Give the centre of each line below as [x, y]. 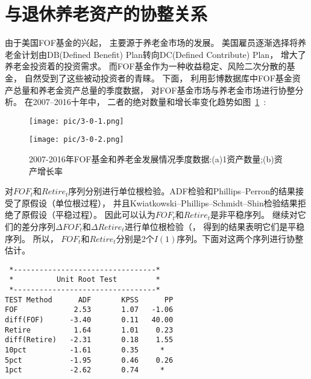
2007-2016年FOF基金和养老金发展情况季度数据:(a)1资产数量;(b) [152, 159]
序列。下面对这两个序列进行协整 [240, 238]
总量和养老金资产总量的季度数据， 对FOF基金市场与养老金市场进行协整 [154, 90]
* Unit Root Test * [85, 280]
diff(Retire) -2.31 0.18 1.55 [89, 340]
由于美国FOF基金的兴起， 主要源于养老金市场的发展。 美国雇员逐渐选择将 [152, 43]
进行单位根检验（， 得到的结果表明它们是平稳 [215, 226]
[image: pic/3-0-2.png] [77, 140]
